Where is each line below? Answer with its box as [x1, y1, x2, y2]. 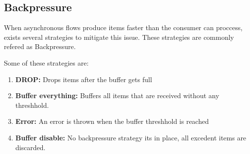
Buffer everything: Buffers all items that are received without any [15, 90, 219, 101]
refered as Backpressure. [4, 41, 76, 51]
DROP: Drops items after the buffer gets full [15, 74, 152, 84]
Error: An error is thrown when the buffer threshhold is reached [15, 116, 209, 126]
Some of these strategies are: [4, 57, 89, 68]
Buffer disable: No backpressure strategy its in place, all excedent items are [15, 132, 247, 142]
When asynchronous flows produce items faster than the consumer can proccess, [4, 22, 243, 33]
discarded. [15, 142, 46, 152]
